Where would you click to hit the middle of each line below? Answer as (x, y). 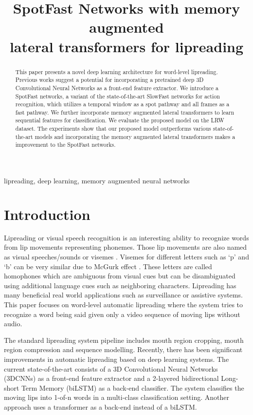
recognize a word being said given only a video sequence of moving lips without (122, 314)
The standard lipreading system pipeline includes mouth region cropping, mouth (124, 340)
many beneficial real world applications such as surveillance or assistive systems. (123, 295)
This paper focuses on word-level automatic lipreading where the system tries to (124, 304)
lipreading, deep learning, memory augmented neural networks (97, 181)
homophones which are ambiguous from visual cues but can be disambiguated (120, 276)
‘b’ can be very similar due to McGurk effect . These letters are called (108, 266)
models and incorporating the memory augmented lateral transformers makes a (135, 136)
